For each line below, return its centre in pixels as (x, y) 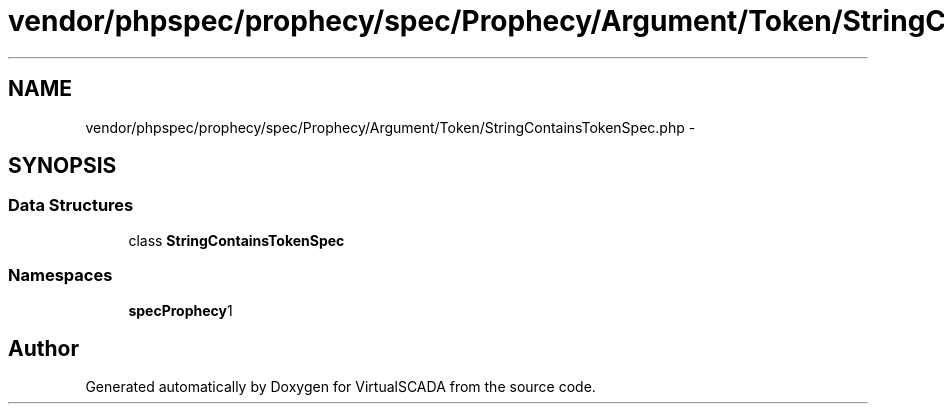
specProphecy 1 (180, 310)
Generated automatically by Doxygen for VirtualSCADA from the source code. (340, 387)
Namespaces (60, 275)
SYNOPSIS (62, 166)
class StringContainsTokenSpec (236, 240)
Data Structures (71, 205)
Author (43, 348)
